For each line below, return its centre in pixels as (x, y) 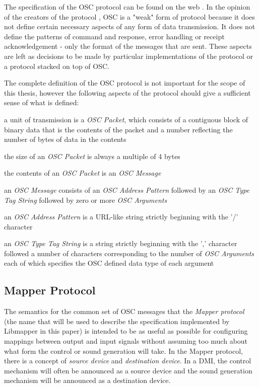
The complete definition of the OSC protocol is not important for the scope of (125, 83)
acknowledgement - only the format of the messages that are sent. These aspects (128, 46)
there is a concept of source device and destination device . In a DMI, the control (128, 361)
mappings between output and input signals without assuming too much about (126, 341)
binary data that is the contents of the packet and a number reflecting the (118, 129)
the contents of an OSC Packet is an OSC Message (83, 173)
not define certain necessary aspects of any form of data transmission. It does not (130, 26)
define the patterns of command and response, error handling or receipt (114, 36)
